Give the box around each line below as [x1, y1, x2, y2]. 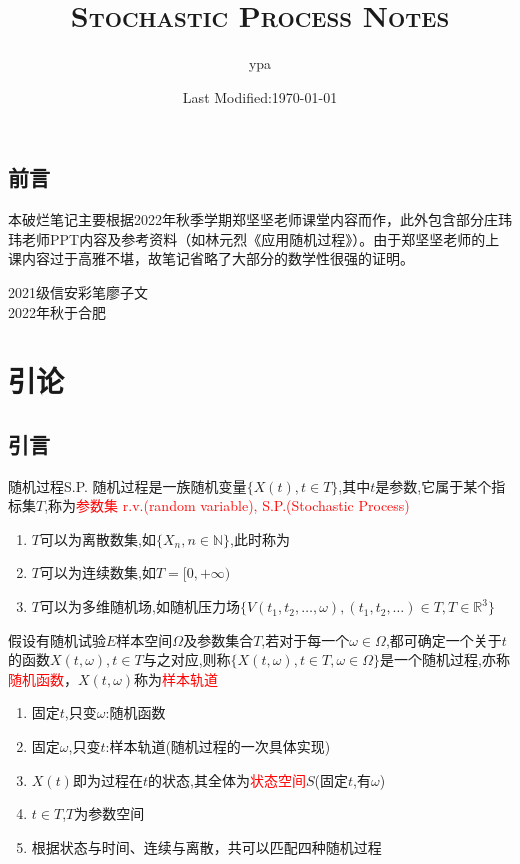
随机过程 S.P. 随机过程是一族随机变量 [8, 475, 247, 496]
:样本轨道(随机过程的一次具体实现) [105, 736, 331, 757]
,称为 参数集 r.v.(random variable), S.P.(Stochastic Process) [44, 495, 410, 516]
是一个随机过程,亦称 [380, 649, 510, 670]
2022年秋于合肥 [8, 301, 106, 322]
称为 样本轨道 [134, 668, 219, 689]
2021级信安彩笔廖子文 [8, 281, 148, 302]
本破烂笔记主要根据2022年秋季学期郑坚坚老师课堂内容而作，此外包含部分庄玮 [8, 209, 512, 230]
